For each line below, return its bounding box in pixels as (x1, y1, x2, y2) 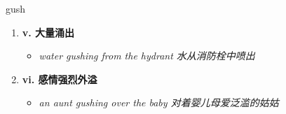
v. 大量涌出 (22, 24, 75, 39)
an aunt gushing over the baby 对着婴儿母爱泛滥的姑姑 (39, 95, 279, 110)
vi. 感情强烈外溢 (22, 71, 97, 86)
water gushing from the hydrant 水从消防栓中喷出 (39, 48, 255, 63)
